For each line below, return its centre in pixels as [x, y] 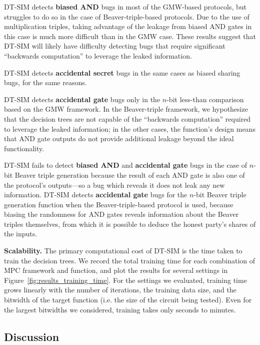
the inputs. [21, 234]
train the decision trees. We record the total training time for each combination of [130, 260]
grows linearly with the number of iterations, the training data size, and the [120, 290]
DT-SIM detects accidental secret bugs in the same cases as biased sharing [122, 72]
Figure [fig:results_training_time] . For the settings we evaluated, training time [125, 280]
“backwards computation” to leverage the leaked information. [98, 55]
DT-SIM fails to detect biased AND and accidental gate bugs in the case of [126, 165]
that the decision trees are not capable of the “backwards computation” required [127, 118]
